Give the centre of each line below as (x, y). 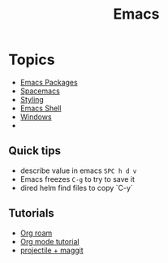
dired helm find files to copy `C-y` (77, 188)
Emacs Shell (41, 108)
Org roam (36, 233)
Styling (32, 99)
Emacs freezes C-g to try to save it (78, 179)
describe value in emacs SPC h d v (78, 170)
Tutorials (31, 213)
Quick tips (34, 151)
